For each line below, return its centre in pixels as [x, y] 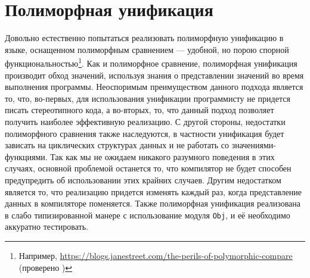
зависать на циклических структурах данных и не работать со [117, 145]
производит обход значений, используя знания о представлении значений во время [154, 75]
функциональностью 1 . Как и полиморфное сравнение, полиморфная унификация [151, 62]
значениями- [254, 145]
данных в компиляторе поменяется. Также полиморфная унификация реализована [153, 203]
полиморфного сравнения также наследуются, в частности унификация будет [145, 133]
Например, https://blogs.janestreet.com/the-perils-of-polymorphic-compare [156, 255]
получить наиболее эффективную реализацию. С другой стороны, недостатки [145, 121]
